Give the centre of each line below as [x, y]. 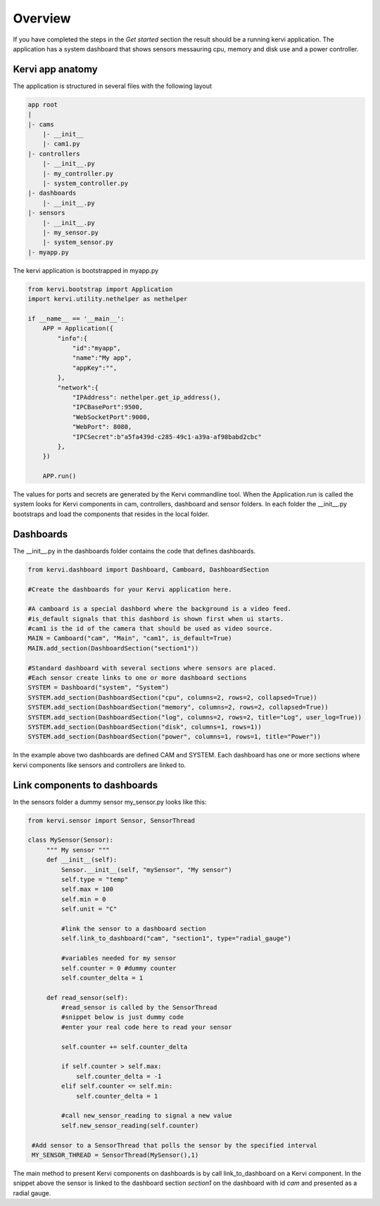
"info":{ [72, 338]
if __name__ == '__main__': [76, 319]
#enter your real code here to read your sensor [146, 1027]
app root [43, 104]
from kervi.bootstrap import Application [100, 289]
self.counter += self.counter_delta [124, 1047]
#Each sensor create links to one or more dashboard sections [137, 678]
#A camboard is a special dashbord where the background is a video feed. [160, 609]
